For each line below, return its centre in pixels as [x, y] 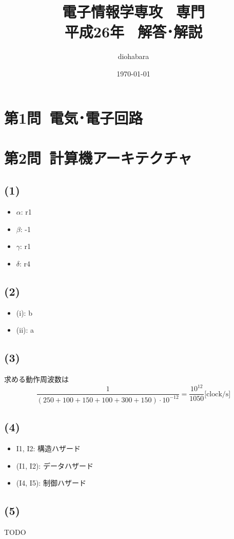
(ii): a [25, 330]
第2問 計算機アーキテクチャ [98, 157]
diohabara [133, 56]
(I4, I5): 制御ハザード [51, 483]
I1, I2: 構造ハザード [48, 448]
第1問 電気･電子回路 [74, 117]
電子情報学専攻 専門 [133, 12]
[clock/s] [218, 394]
